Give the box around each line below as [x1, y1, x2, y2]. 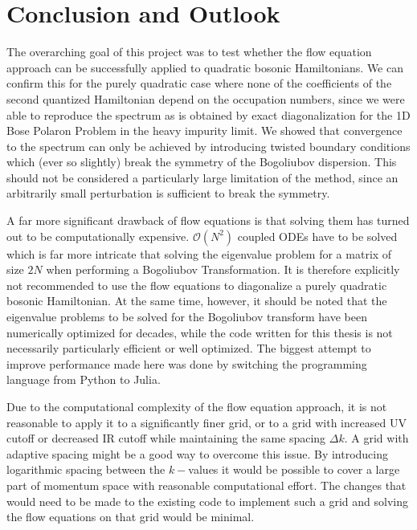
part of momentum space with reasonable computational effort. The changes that [6, 476, 407, 493]
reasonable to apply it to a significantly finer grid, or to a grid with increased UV [6, 414, 407, 430]
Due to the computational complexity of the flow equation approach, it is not [6, 398, 387, 414]
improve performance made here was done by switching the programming [6, 355, 367, 372]
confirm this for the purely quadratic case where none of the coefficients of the [6, 75, 392, 92]
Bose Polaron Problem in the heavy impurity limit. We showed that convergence [6, 122, 403, 139]
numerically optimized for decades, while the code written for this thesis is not [6, 324, 393, 340]
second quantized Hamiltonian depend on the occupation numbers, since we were [6, 90, 405, 107]
